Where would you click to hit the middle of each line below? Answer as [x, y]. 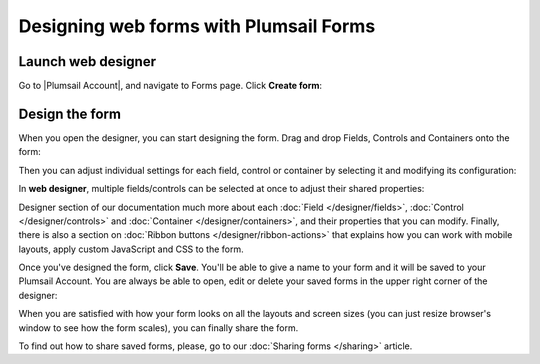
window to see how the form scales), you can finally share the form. [158, 327]
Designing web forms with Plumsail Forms [197, 26]
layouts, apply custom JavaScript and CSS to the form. [131, 249]
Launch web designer [87, 61]
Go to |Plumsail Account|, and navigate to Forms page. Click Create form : [170, 86]
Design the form [70, 113]
